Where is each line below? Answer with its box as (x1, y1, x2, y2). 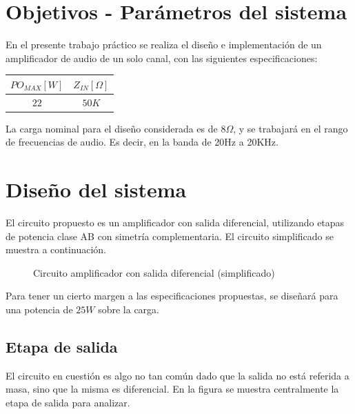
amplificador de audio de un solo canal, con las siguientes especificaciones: (6, 50, 318, 65)
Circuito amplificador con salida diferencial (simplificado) (33, 265, 275, 279)
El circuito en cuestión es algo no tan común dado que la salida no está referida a (6, 368, 349, 382)
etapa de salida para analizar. (6, 395, 130, 410)
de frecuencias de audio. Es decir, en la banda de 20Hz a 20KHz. (6, 135, 278, 149)
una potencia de (6, 302, 73, 317)
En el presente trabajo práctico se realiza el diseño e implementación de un (6, 37, 322, 52)
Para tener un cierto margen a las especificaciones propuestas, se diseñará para (6, 288, 338, 303)
